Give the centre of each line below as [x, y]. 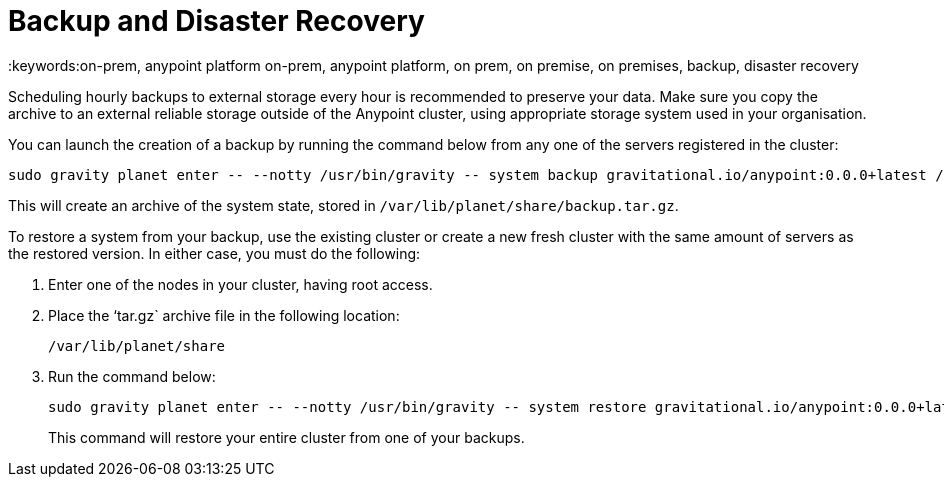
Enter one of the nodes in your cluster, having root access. [240, 284]
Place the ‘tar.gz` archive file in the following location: [224, 315]
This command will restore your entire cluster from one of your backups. [286, 437]
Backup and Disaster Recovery [216, 21]
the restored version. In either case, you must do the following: [214, 253]
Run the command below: [132, 376]
